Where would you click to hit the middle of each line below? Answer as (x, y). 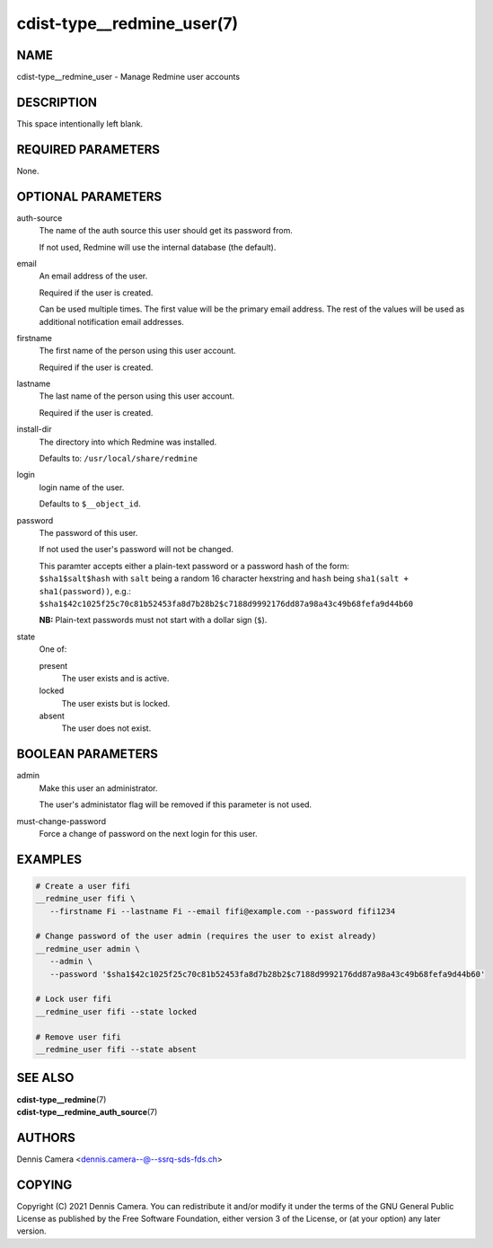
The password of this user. (88, 532)
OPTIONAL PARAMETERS (89, 196)
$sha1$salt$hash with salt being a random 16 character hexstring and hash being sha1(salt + (224, 578)
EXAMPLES (49, 859)
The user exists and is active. (115, 678)
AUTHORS (46, 1137)
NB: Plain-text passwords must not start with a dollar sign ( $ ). (153, 620)
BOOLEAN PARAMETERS (88, 754)
